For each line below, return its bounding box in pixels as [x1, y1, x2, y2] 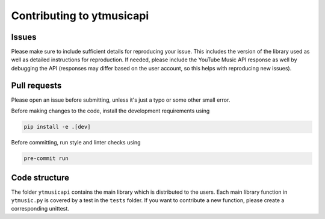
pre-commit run [23, 155, 69, 162]
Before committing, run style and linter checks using [11, 139, 141, 146]
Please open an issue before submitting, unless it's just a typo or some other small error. [11, 96, 231, 103]
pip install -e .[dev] [23, 123, 91, 131]
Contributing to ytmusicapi [11, 9, 149, 22]
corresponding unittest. [11, 205, 69, 212]
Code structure [11, 172, 69, 183]
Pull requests [11, 80, 62, 90]
